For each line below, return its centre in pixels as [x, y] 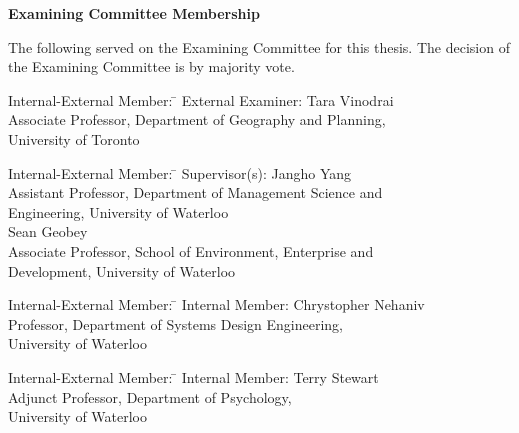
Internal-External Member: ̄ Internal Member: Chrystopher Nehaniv [216, 304]
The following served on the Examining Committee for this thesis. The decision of [259, 46]
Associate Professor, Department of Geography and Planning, [197, 119]
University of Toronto [74, 138]
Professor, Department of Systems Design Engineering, [175, 323]
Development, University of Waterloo [122, 270]
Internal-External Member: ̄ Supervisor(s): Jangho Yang [180, 172]
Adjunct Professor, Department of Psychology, [150, 396]
